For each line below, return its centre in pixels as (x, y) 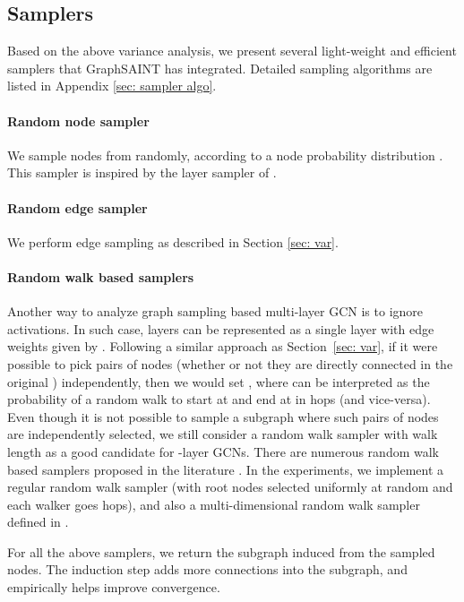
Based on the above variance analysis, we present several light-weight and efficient (232, 51)
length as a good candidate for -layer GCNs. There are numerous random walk (223, 451)
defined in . (38, 522)
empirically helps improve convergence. (114, 587)
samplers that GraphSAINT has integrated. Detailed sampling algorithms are (220, 68)
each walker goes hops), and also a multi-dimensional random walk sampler (214, 504)
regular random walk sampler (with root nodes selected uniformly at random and (230, 487)
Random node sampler (78, 120)
